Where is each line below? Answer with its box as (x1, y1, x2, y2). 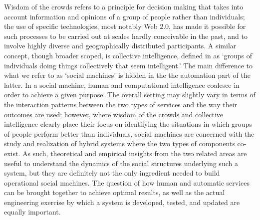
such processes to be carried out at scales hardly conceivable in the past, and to (4, 30, 248, 41)
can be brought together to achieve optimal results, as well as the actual (4, 187, 225, 198)
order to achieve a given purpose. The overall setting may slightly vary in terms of (4, 89, 256, 100)
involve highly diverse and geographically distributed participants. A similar (4, 40, 237, 51)
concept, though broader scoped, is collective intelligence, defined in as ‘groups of (4, 50, 253, 60)
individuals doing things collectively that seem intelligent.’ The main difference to (4, 60, 253, 70)
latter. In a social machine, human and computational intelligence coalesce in (4, 79, 240, 90)
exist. (4, 148, 20, 158)
